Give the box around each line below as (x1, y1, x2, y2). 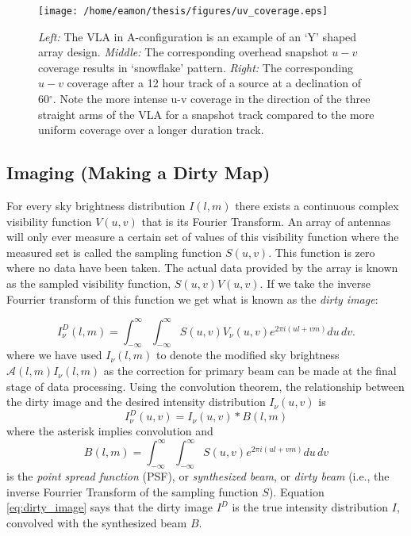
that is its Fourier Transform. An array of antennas (141, 212, 391, 229)
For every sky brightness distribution (6, 197, 186, 214)
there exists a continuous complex (235, 197, 399, 214)
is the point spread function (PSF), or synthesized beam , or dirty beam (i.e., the (6, 468, 390, 484)
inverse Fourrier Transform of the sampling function (6, 483, 259, 500)
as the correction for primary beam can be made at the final (103, 362, 397, 379)
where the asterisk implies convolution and (6, 423, 213, 439)
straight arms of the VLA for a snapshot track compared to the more (38, 105, 375, 122)
